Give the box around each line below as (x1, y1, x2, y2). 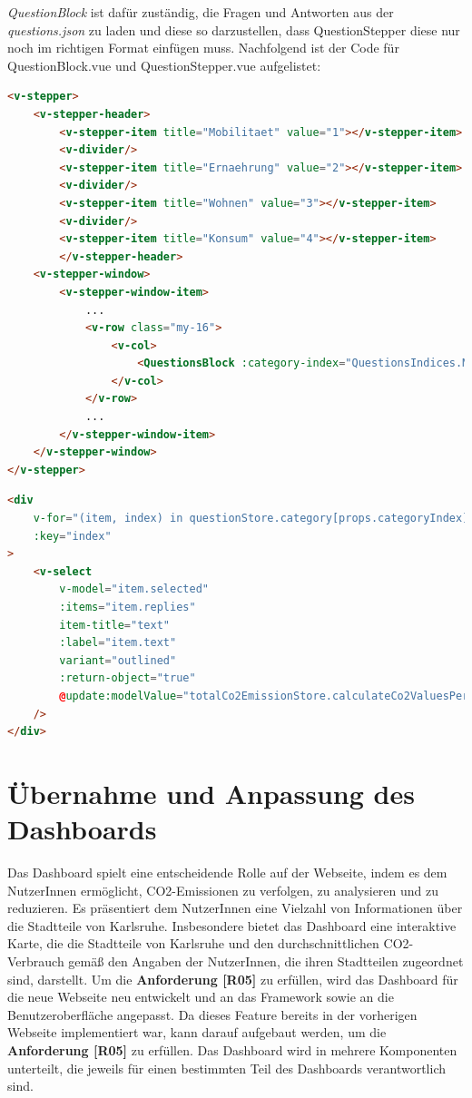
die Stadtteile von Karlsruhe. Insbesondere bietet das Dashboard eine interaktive (7, 916, 457, 935)
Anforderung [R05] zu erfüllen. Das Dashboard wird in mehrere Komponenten (7, 1041, 457, 1059)
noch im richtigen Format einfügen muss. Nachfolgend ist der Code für (7, 38, 399, 57)
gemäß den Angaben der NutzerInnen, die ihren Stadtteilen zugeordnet (68, 952, 464, 971)
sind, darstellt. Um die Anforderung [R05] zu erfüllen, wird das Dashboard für (7, 969, 458, 988)
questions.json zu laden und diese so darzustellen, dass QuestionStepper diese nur (7, 20, 460, 39)
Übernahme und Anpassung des (7, 774, 415, 811)
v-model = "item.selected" (59, 583, 209, 596)
